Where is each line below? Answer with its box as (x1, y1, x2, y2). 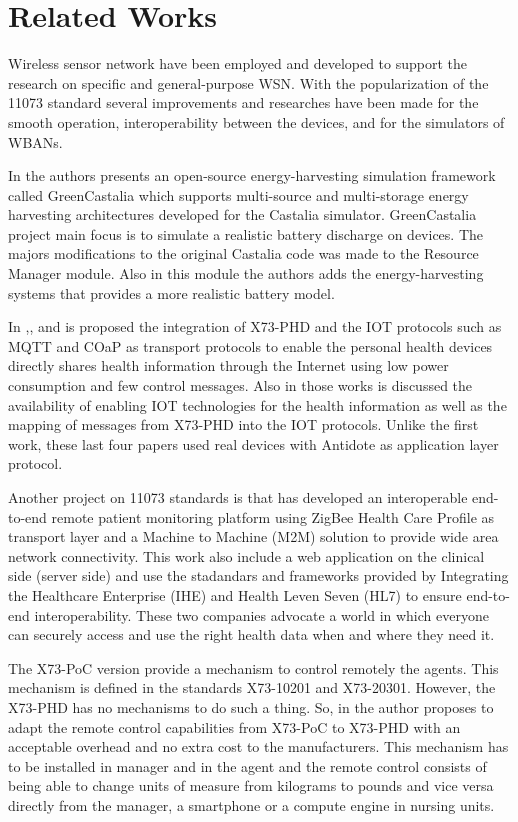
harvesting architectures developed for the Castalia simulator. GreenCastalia (8, 204, 477, 225)
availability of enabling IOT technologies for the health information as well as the (8, 394, 507, 415)
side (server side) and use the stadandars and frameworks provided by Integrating (8, 565, 509, 586)
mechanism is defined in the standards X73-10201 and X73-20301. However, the (8, 677, 496, 698)
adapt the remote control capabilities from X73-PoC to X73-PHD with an (8, 716, 461, 737)
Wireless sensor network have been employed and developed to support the (8, 53, 468, 74)
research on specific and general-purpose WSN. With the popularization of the (8, 72, 489, 93)
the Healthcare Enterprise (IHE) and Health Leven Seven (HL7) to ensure (8, 584, 462, 605)
